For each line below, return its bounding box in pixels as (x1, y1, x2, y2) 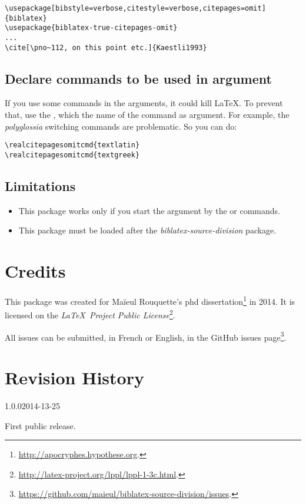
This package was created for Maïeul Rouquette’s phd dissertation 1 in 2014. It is (5, 294, 295, 307)
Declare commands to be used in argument (5, 69, 272, 87)
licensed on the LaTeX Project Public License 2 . (5, 307, 175, 321)
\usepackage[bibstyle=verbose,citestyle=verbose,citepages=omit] (5, 4, 266, 12)
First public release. (5, 419, 76, 431)
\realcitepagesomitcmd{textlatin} (5, 141, 140, 150)
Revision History (5, 365, 144, 390)
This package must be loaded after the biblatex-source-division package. (18, 224, 277, 236)
